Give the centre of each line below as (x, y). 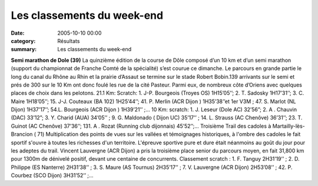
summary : (24, 49)
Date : (18, 33)
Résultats (69, 41)
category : (23, 41)
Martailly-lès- (289, 126)
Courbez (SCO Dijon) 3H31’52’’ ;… (52, 175)
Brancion (22, 134)
